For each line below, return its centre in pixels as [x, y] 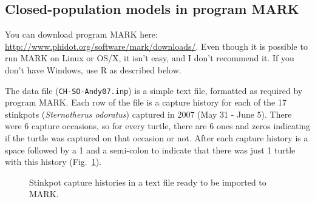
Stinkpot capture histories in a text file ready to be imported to [148, 182]
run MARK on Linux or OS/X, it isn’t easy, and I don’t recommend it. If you [150, 58]
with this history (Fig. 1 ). [53, 162]
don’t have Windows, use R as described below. [93, 69]
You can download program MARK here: [81, 34]
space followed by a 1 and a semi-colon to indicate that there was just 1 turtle [150, 150]
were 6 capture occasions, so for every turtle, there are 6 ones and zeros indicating [158, 126]
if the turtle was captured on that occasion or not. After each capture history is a [157, 138]
